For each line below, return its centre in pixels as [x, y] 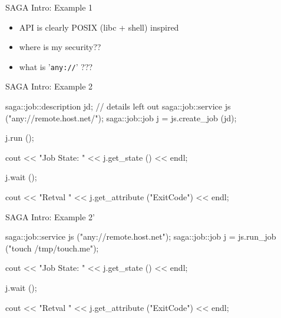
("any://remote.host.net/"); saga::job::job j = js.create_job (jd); [121, 117]
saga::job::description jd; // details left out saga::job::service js [118, 106]
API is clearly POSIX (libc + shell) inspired [99, 27]
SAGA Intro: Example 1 [49, 7]
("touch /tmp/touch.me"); [52, 248]
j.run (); [20, 138]
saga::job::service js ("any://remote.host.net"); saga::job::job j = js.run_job [141, 236]
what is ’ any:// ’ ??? [56, 66]
